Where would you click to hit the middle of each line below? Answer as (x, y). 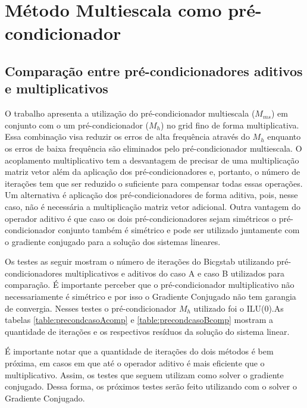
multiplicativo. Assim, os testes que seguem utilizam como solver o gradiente (144, 374)
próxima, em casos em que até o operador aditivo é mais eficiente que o (135, 363)
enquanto (284, 136)
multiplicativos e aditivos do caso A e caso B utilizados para (175, 273)
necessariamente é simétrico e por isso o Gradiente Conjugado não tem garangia (151, 296)
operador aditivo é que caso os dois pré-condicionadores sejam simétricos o (141, 218)
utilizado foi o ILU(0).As (239, 308)
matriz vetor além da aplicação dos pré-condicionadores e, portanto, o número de (153, 172)
